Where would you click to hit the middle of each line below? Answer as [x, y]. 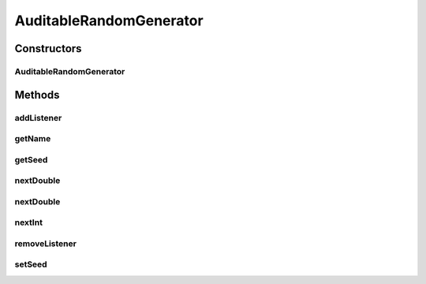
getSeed [31, 159]
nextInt [29, 222]
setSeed [31, 264]
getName [33, 139]
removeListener [45, 243]
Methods [37, 95]
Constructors [48, 49]
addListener [38, 118]
